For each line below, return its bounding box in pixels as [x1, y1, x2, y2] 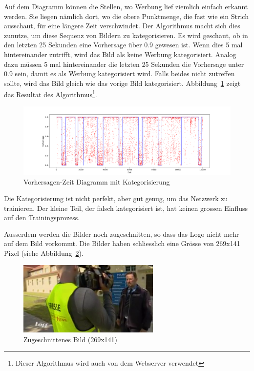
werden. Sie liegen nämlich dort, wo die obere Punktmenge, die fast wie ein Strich [4, 11, 249, 21]
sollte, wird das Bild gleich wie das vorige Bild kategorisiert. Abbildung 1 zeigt [4, 78, 241, 88]
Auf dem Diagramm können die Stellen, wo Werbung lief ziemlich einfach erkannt [4, 1, 248, 11]
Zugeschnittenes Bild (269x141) [23, 334, 118, 344]
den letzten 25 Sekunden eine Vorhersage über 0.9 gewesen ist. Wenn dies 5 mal [4, 40, 243, 50]
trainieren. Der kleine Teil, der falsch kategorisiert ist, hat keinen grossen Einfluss [4, 203, 248, 213]
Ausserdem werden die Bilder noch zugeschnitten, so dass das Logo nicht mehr [4, 228, 239, 239]
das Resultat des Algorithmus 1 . [4, 88, 97, 99]
